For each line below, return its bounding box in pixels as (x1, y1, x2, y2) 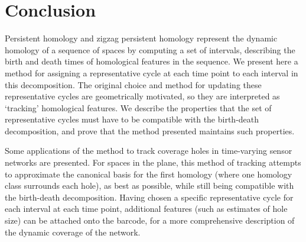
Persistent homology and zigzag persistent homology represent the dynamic (5, 32, 278, 44)
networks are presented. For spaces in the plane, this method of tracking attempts (5, 156, 301, 169)
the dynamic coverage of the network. (5, 225, 141, 238)
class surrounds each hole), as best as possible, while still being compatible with (5, 179, 294, 192)
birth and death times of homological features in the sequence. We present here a (5, 55, 298, 67)
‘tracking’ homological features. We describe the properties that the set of (5, 101, 272, 114)
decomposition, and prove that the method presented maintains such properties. (5, 124, 295, 137)
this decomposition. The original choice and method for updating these (5, 78, 262, 91)
